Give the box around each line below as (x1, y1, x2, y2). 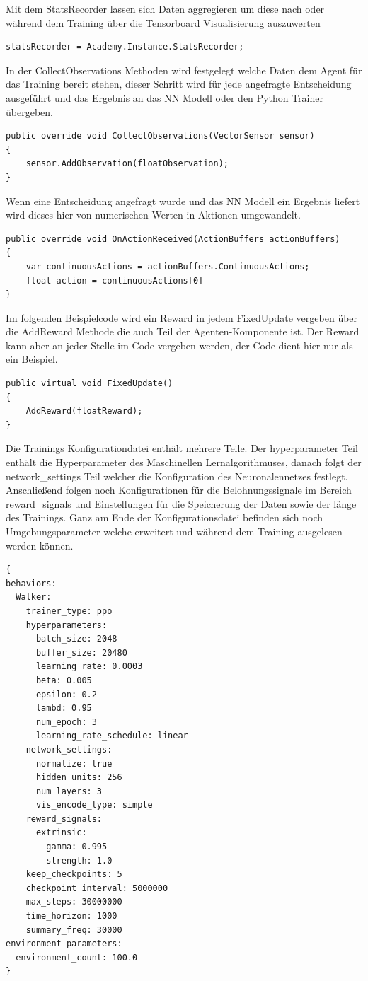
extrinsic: (35, 828, 87, 838)
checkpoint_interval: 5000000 (25, 883, 168, 893)
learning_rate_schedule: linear (35, 731, 188, 741)
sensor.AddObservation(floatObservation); (25, 158, 229, 169)
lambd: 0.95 (35, 703, 92, 714)
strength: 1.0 (46, 855, 113, 866)
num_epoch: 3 (35, 716, 97, 727)
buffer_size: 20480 (35, 647, 127, 658)
